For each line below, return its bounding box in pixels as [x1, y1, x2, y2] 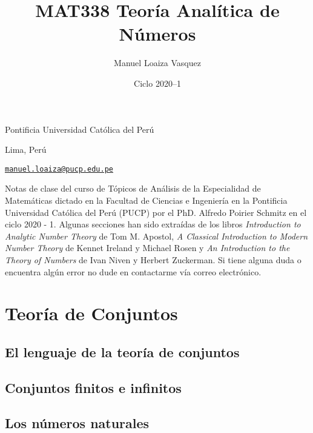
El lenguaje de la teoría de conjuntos [5, 342, 240, 361]
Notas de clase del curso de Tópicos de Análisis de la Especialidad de [5, 182, 261, 195]
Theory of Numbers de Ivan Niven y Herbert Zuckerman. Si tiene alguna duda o [5, 253, 301, 266]
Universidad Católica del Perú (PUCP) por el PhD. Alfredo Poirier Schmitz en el [5, 206, 307, 218]
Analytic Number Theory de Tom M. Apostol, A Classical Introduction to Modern [5, 229, 308, 242]
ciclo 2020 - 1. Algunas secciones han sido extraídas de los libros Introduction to [5, 218, 301, 230]
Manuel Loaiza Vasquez [114, 56, 201, 69]
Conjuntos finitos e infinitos [5, 378, 182, 397]
